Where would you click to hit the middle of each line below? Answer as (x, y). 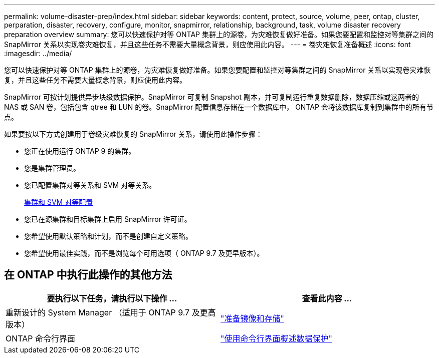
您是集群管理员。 (52, 168)
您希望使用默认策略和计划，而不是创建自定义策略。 (108, 236)
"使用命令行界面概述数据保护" (276, 338)
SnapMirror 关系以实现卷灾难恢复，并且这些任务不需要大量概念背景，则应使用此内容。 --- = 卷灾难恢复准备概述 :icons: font (207, 44)
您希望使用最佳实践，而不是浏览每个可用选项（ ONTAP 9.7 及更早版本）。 (144, 253)
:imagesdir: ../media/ (38, 53)
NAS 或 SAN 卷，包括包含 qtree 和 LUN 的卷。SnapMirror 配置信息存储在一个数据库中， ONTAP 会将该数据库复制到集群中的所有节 (219, 107)
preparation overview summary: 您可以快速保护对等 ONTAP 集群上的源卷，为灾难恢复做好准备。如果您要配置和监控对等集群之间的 (219, 34)
